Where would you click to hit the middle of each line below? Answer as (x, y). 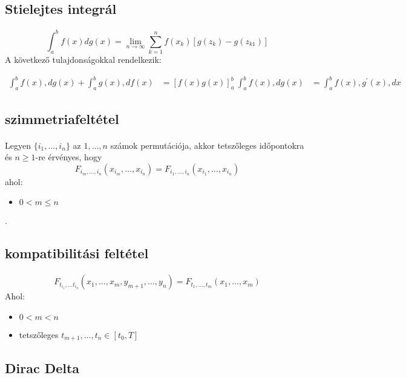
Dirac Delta (42, 367)
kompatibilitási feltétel (77, 253)
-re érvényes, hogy (69, 157)
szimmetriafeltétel (62, 118)
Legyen (18, 145)
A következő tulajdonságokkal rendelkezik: (83, 60)
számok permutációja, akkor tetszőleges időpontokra (207, 145)
